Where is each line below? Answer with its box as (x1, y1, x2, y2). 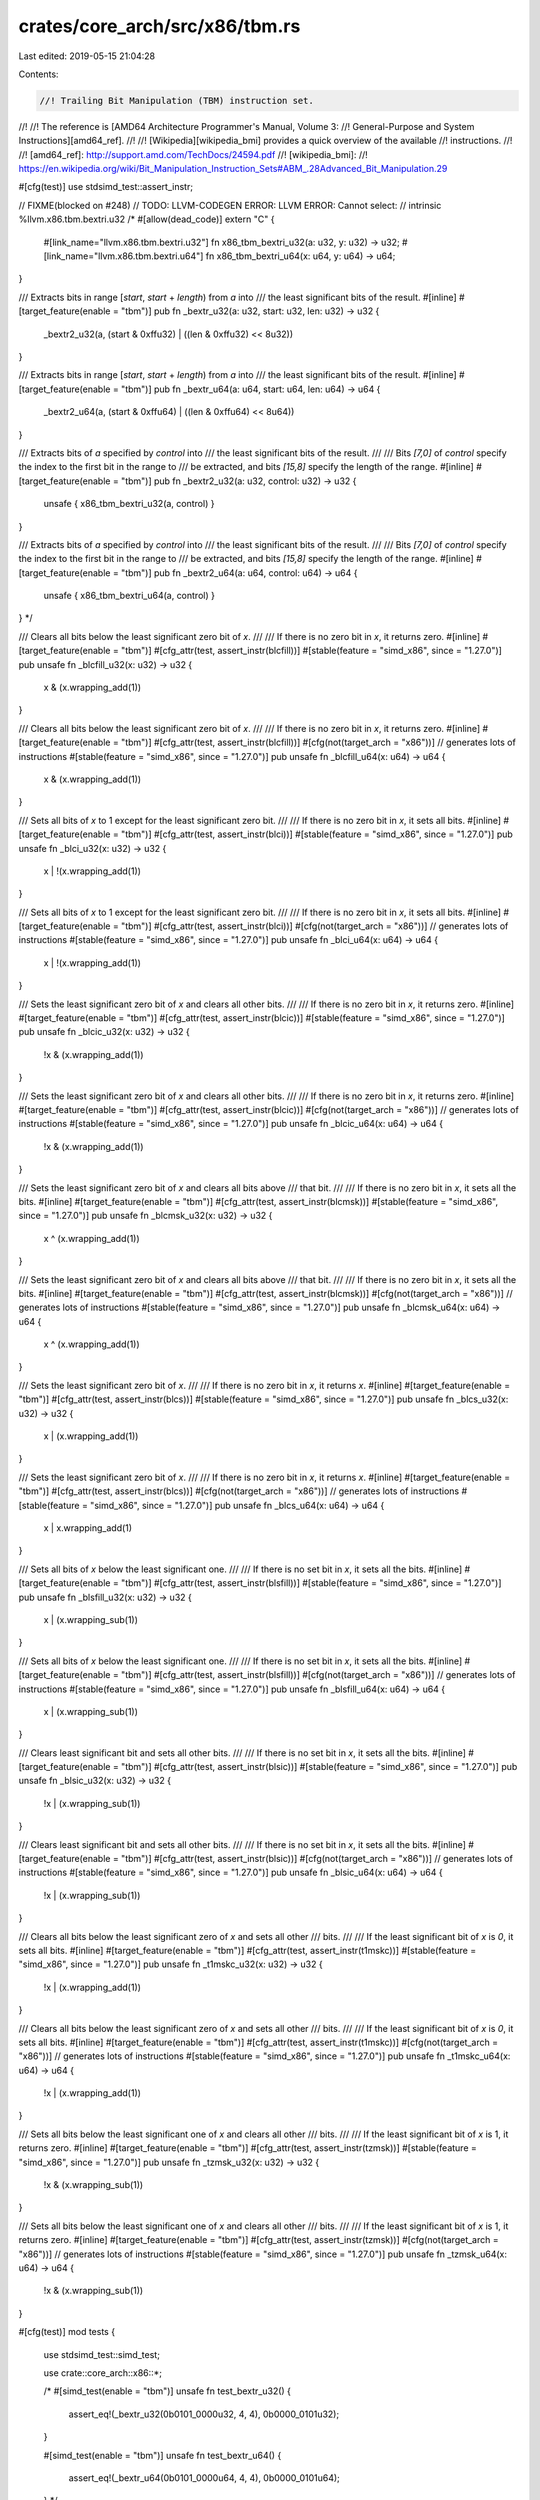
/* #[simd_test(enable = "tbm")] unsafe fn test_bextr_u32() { (43, 2385, 292, 2397)
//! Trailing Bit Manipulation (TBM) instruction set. (39, 95, 314, 106)
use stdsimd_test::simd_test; (43, 2348, 160, 2360)
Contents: (18, 68, 59, 80)
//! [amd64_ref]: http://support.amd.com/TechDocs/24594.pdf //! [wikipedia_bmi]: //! (18, 148, 369, 160)
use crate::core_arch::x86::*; (43, 2366, 163, 2379)
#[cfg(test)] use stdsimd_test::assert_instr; (18, 181, 194, 193)
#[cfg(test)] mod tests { (18, 2326, 115, 2338)
